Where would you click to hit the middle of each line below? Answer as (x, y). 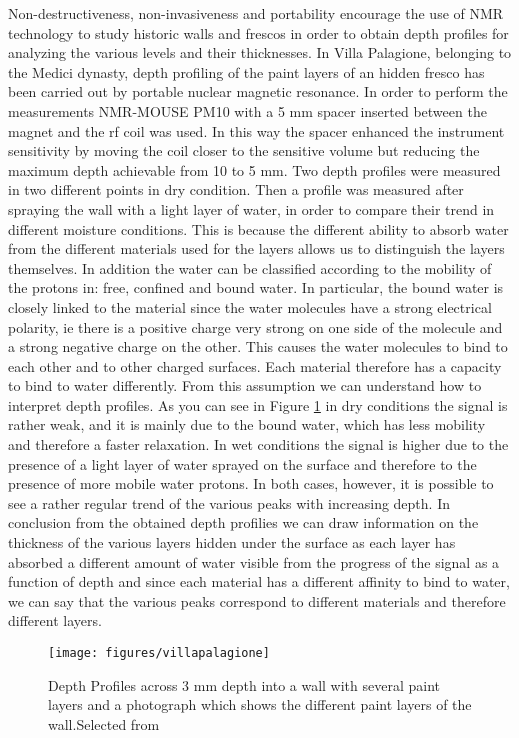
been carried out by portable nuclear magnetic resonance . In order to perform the (258, 91)
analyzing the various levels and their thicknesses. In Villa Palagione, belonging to (260, 52)
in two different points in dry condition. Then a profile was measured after (236, 189)
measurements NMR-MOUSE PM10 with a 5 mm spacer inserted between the (247, 110)
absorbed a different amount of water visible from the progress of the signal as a (254, 561)
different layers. (55, 620)
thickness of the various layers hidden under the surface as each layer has (232, 542)
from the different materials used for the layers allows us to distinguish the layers (256, 248)
